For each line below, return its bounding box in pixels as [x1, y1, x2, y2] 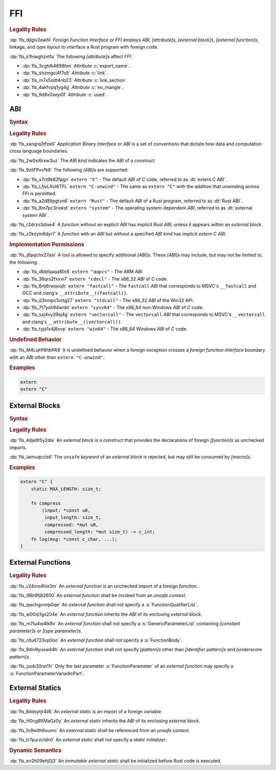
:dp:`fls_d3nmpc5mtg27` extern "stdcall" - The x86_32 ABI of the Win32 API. [22, 297, 194, 303]
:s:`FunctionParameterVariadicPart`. [9, 670, 85, 676]
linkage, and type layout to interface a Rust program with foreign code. [9, 44, 158, 50]
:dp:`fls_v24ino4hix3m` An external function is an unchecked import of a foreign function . [9, 583, 198, 589]
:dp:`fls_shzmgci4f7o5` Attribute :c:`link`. [22, 70, 108, 76]
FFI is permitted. [22, 190, 57, 197]
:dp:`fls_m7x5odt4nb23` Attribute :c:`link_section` [22, 77, 126, 83]
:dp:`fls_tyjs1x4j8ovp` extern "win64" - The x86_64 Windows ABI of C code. [22, 326, 188, 332]
